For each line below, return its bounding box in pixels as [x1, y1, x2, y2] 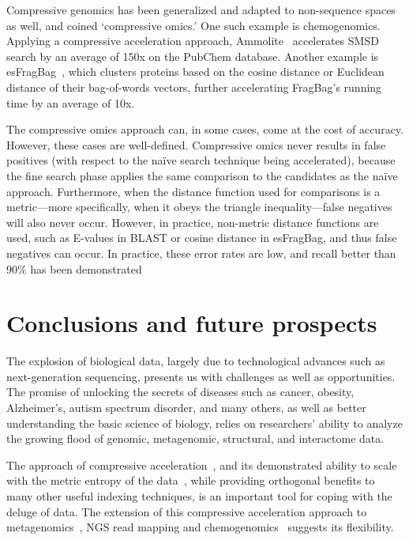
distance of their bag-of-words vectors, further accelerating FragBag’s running [6, 78, 382, 95]
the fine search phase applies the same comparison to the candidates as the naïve [6, 167, 398, 183]
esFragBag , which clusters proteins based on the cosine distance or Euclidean [6, 63, 385, 80]
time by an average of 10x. [6, 94, 135, 111]
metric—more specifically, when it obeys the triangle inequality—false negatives [6, 198, 392, 215]
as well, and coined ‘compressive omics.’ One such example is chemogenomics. [6, 17, 381, 33]
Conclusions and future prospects [6, 307, 377, 339]
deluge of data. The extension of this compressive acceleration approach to [6, 503, 367, 519]
